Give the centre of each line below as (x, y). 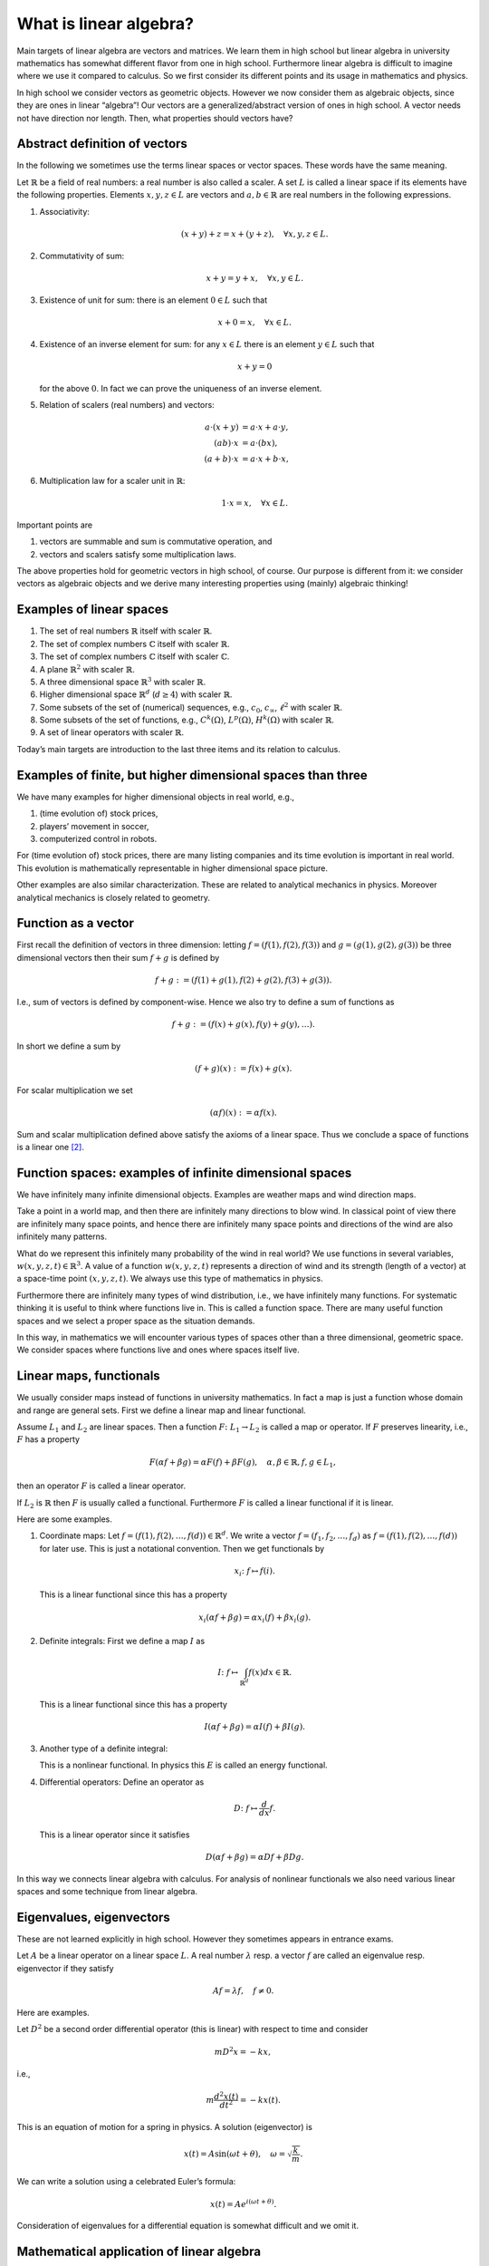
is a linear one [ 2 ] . (51, 1148)
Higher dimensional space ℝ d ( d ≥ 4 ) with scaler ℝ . (136, 694)
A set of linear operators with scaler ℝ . (112, 732)
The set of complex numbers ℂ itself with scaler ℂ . (134, 656)
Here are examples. (53, 2012)
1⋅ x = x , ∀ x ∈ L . (255, 504)
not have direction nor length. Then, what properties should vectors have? (155, 118)
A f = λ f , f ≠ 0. (244, 1990)
